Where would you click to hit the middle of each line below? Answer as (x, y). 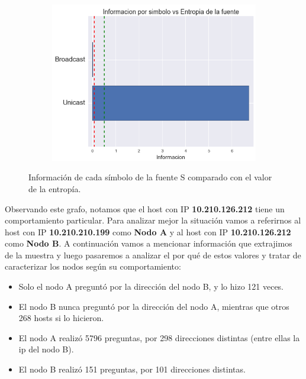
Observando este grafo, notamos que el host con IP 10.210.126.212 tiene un (145, 208)
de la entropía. (55, 188)
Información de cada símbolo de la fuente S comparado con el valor (150, 177)
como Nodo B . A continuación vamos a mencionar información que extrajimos (149, 243)
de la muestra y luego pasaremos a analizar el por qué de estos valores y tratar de (153, 255)
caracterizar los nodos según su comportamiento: (93, 266)
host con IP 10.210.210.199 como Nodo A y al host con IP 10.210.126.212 (148, 231)
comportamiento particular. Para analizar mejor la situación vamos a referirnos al (153, 220)
